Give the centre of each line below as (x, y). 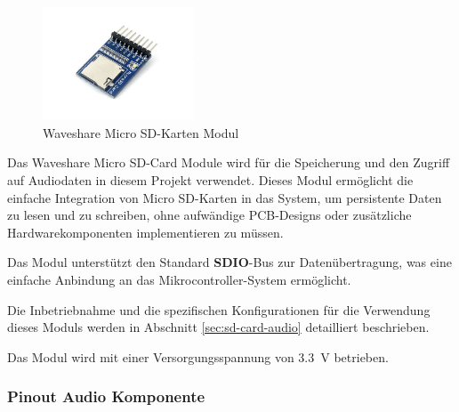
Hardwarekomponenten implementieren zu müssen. (145, 232)
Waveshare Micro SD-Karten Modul (141, 132)
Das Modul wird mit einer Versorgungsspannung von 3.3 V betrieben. (198, 356)
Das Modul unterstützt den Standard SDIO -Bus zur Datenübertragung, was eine (229, 262)
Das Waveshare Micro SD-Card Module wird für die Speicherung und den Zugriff (229, 162)
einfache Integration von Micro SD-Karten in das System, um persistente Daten (225, 197)
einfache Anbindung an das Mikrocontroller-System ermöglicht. (179, 279)
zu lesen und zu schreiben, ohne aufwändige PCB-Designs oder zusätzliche (209, 215)
